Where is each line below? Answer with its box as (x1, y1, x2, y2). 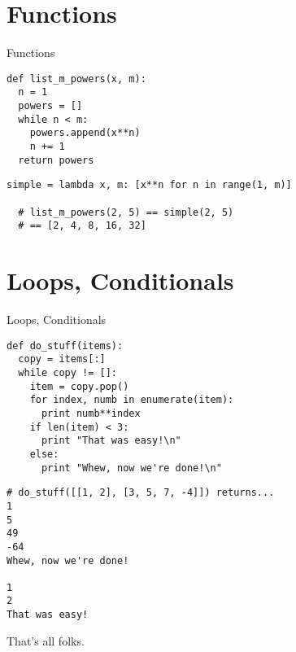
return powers (18, 154, 94, 166)
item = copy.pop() (29, 380, 129, 392)
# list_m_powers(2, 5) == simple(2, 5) (18, 206, 234, 218)
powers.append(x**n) (29, 127, 141, 139)
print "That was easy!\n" (41, 435, 181, 447)
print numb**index (41, 407, 141, 419)
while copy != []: (18, 366, 118, 379)
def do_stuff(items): (7, 339, 124, 352)
